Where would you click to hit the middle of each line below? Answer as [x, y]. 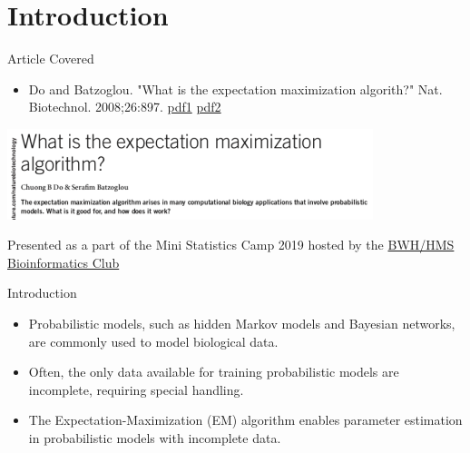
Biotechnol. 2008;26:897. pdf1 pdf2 [125, 107]
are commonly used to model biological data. [153, 341]
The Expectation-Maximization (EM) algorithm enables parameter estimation [245, 420]
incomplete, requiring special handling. [136, 389]
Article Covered [51, 59]
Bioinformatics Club [64, 262]
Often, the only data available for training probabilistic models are [214, 372]
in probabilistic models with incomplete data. [155, 437]
